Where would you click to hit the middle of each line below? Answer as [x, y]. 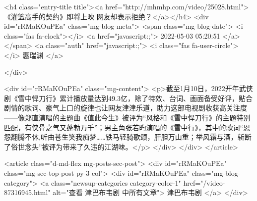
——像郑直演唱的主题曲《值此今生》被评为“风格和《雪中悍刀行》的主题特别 [127, 117]
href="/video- [204, 182]
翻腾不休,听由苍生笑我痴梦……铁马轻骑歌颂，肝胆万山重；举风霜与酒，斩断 [131, 137]
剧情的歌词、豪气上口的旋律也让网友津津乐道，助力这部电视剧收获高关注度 [126, 108]
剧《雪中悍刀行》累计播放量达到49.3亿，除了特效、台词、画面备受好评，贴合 [128, 98]
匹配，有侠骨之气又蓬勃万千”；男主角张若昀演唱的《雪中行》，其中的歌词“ [124, 127]
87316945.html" [27, 192]
